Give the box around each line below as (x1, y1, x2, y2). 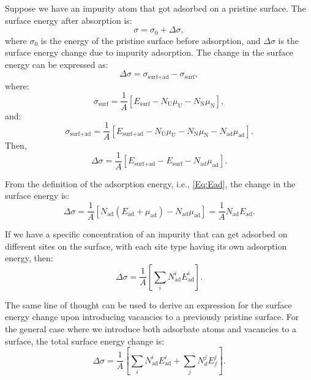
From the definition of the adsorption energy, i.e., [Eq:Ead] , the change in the (5, 177, 296, 190)
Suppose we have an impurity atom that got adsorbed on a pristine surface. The (5, 2, 306, 14)
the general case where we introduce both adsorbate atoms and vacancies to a (5, 322, 297, 335)
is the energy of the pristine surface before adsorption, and (40, 34, 261, 47)
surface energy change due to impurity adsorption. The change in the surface (5, 46, 293, 59)
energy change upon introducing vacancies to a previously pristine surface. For (5, 310, 299, 323)
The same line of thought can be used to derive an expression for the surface (5, 298, 292, 311)
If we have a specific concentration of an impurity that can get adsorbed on (5, 228, 288, 240)
